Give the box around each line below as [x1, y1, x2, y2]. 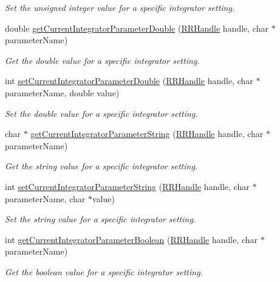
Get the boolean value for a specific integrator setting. [5, 265, 203, 278]
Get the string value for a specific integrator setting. [5, 160, 198, 172]
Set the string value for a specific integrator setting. [5, 213, 196, 225]
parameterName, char [5, 192, 86, 205]
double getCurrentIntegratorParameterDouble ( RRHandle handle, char [5, 21, 268, 34]
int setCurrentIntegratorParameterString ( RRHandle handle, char [5, 180, 250, 192]
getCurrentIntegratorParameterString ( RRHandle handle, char [30, 127, 264, 140]
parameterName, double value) [5, 86, 120, 99]
